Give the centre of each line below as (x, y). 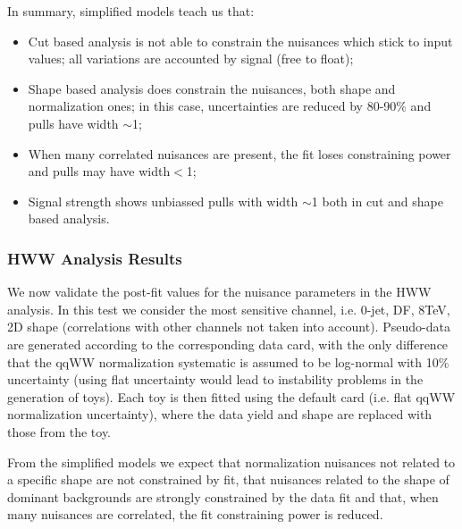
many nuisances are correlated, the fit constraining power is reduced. (195, 514)
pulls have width (73, 123)
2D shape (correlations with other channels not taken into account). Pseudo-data (229, 327)
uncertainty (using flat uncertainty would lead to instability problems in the (215, 379)
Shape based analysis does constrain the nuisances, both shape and (212, 88)
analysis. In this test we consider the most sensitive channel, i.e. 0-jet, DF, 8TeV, (229, 309)
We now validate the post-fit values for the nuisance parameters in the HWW (219, 292)
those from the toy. (59, 431)
